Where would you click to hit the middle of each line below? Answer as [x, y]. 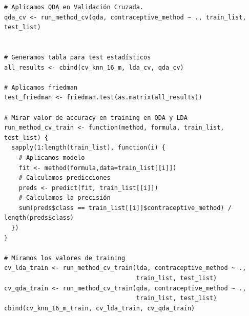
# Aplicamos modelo [52, 157]
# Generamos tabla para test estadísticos [78, 57]
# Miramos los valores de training [65, 258]
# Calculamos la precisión [65, 198]
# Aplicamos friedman [41, 87]
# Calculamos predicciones [65, 178]
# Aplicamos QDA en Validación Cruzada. [74, 7]
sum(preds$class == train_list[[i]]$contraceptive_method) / [125, 208]
